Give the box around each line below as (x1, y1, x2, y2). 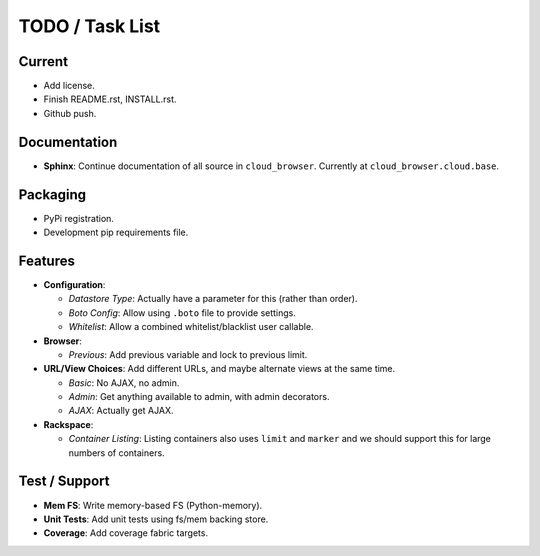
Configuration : (43, 278, 106, 290)
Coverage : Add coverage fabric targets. (43, 527, 209, 539)
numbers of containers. (68, 446, 165, 459)
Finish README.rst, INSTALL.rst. (43, 93, 177, 105)
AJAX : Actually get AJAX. (68, 405, 174, 417)
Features (18, 252, 75, 269)
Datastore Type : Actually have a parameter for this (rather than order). (68, 293, 359, 305)
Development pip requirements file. (43, 226, 189, 239)
